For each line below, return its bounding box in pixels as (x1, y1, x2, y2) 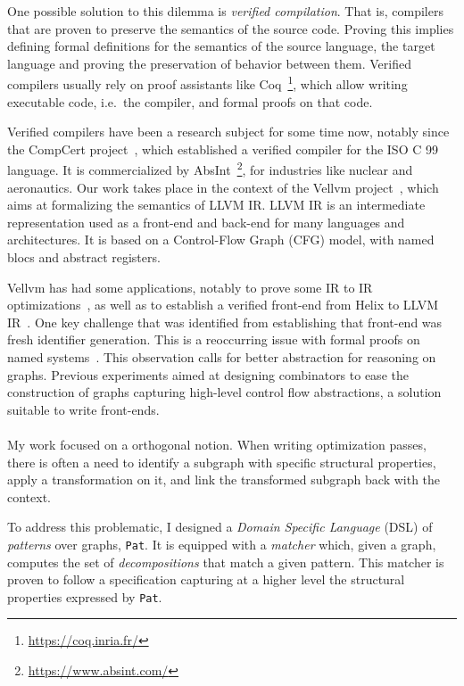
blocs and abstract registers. (7, 248, 161, 267)
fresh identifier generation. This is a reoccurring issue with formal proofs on (7, 330, 420, 349)
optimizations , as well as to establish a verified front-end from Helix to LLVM (7, 295, 439, 314)
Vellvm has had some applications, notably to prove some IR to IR (7, 277, 373, 296)
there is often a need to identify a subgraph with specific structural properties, (7, 452, 436, 471)
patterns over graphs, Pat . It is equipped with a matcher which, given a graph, (7, 534, 436, 553)
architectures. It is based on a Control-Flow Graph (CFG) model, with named (7, 230, 435, 249)
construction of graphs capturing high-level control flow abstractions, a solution (7, 383, 442, 401)
